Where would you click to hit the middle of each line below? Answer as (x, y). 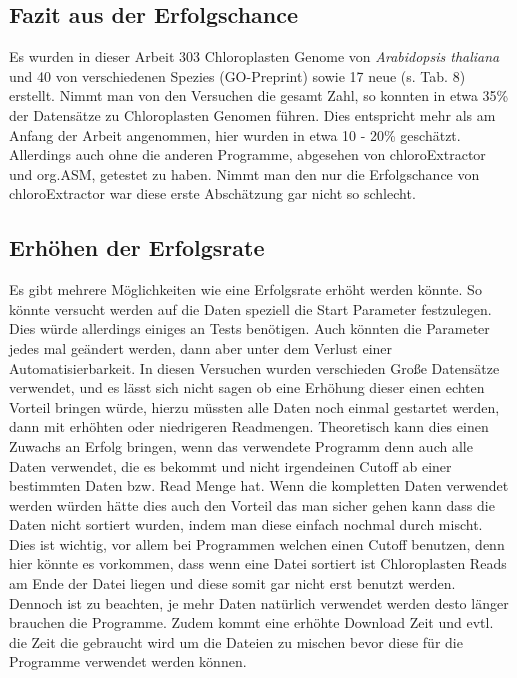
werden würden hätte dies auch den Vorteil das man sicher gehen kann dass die (252, 504)
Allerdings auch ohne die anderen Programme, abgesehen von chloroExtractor (247, 154)
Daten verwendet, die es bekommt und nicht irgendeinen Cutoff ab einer (230, 465)
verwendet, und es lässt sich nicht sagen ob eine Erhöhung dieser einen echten (247, 387)
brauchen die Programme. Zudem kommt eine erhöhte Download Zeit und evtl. (251, 622)
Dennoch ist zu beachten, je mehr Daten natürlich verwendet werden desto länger (259, 602)
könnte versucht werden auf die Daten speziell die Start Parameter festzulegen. (250, 308)
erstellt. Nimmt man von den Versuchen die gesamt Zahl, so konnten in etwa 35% (259, 95)
